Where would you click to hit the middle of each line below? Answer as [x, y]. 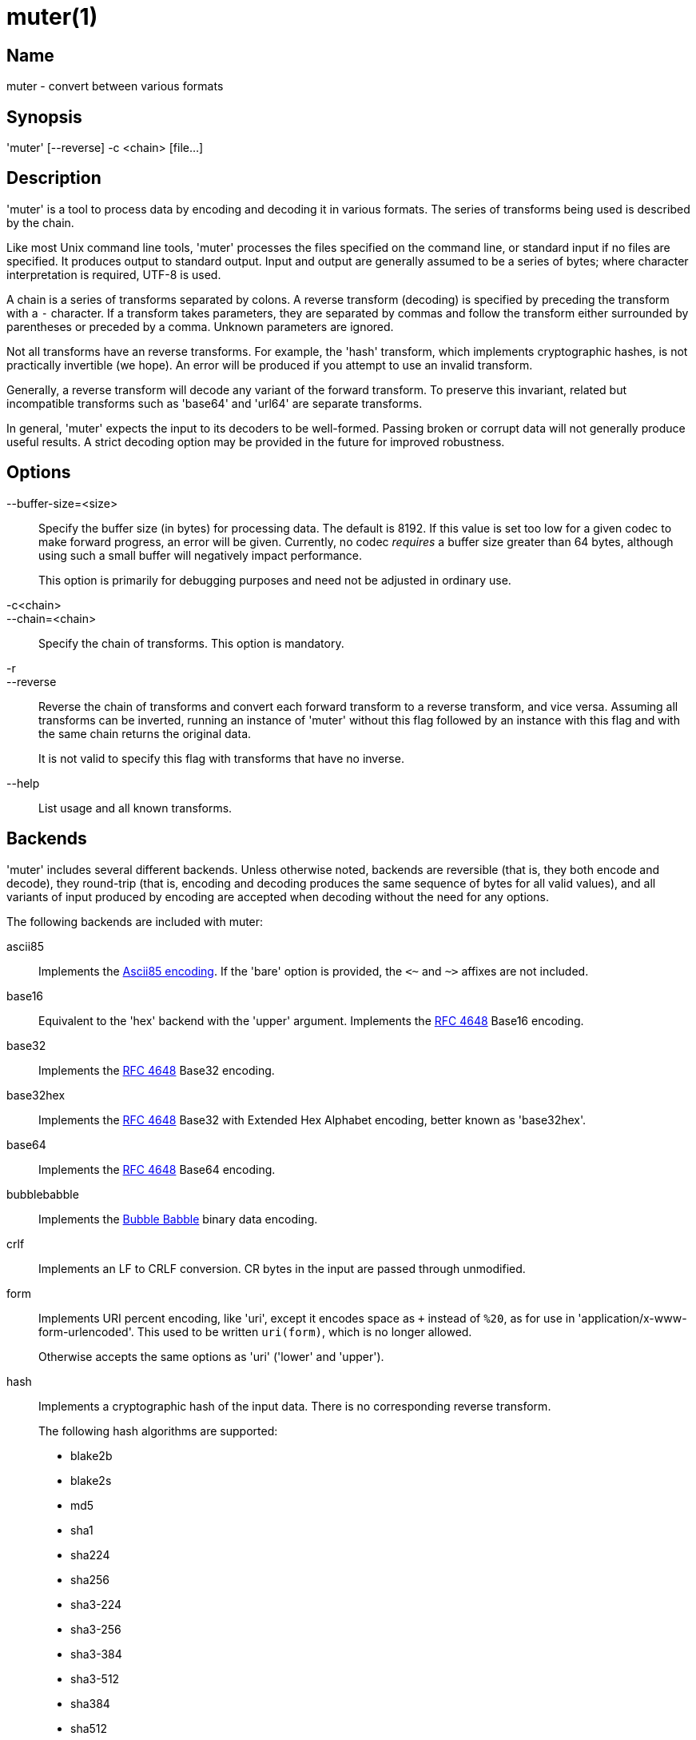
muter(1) [52, 17]
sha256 [90, 1579]
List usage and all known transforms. [135, 808]
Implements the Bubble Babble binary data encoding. [178, 1219]
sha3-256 [96, 1629]
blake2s [91, 1480]
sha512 [89, 1728]
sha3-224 [96, 1604]
